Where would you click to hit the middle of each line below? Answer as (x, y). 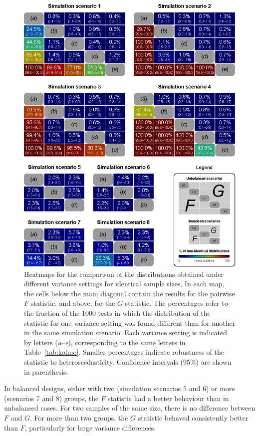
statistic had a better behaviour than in (168, 398)
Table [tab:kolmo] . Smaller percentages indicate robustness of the (124, 352)
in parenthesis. (46, 371)
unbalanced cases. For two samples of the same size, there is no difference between (130, 408)
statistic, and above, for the (73, 303)
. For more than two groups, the (79, 417)
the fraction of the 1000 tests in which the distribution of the (117, 313)
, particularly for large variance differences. (90, 427)
